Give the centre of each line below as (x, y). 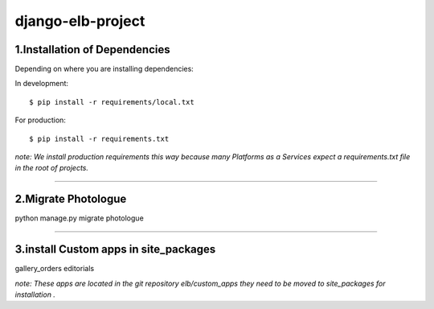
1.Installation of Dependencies (92, 49)
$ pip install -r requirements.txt (99, 138)
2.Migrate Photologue (71, 199)
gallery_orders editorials (55, 269)
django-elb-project (80, 21)
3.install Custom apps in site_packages (115, 249)
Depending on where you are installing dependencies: (104, 69)
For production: (40, 120)
